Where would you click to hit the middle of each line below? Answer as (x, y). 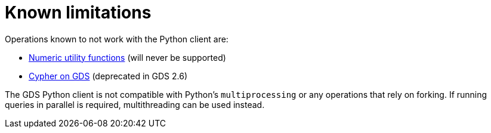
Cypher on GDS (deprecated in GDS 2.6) (108, 76)
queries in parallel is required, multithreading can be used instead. (135, 104)
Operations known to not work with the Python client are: (117, 39)
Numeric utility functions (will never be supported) (127, 57)
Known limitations (78, 13)
